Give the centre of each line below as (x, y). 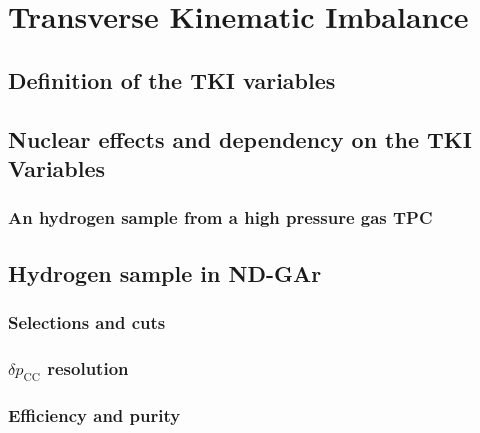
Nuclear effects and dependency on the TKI (240, 138)
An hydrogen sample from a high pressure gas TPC (220, 217)
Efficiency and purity (94, 414)
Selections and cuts (87, 321)
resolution (88, 367)
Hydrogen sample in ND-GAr (165, 272)
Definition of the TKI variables (172, 79)
